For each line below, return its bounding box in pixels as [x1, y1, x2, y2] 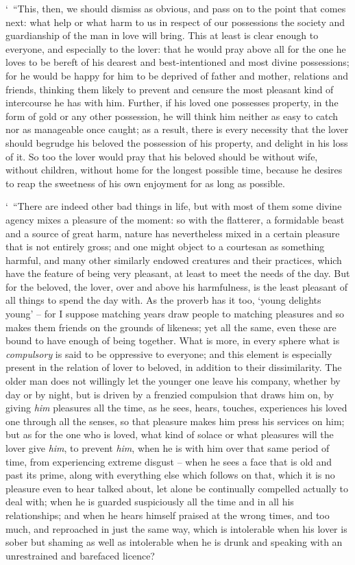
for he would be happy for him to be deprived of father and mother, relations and [5, 68, 349, 82]
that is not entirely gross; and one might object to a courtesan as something [5, 239, 325, 254]
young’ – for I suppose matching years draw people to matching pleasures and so [5, 306, 345, 321]
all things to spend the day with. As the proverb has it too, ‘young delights [5, 293, 321, 307]
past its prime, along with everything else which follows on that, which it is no [5, 468, 335, 482]
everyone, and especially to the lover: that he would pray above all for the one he [5, 41, 346, 56]
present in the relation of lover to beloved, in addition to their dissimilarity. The [5, 360, 342, 374]
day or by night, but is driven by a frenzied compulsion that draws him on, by [5, 387, 334, 401]
